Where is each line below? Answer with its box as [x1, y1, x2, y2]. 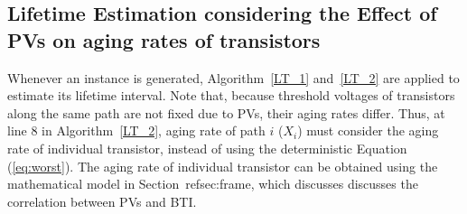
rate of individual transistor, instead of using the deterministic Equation [7, 138, 407, 157]
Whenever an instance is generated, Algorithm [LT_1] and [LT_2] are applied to [7, 68, 460, 87]
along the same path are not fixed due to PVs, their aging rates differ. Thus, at [7, 103, 445, 122]
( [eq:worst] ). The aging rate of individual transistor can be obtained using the [7, 156, 438, 175]
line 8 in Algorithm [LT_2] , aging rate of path [7, 121, 266, 140]
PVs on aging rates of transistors [7, 25, 321, 53]
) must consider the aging [297, 121, 439, 140]
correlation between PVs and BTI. [7, 191, 197, 210]
